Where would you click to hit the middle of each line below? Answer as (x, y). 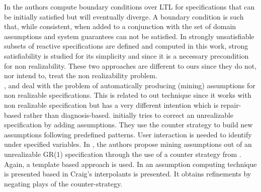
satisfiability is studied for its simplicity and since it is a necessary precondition (126, 55)
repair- (231, 105)
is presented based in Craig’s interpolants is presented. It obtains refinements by (128, 174)
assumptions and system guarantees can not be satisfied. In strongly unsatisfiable (129, 36)
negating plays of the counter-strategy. (63, 183)
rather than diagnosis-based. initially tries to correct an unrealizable (128, 115)
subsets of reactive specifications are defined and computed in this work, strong (126, 46)
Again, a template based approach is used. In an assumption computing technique (130, 164)
